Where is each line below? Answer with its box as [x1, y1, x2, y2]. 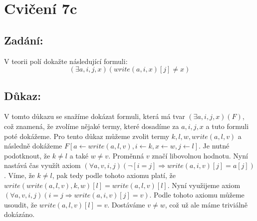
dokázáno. [4, 209, 35, 219]
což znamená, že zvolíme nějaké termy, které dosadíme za [4, 120, 179, 131]
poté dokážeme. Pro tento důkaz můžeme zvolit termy [4, 130, 170, 141]
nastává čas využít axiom [4, 160, 81, 170]
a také [69, 150, 88, 160]
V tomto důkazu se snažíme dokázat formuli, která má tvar [4, 111, 185, 121]
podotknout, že [4, 150, 50, 160]
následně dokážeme [4, 140, 62, 151]
